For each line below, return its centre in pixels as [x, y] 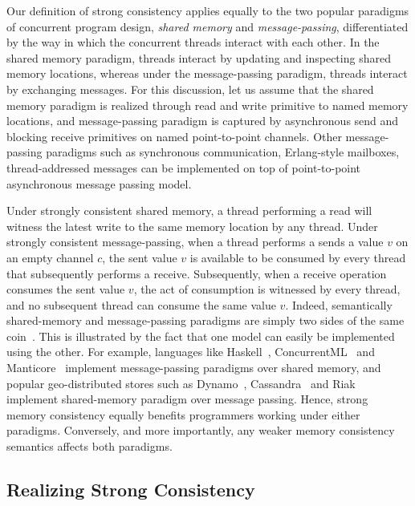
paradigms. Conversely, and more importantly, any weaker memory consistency [201, 430]
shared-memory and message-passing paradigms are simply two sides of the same [205, 320]
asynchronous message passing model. [99, 183]
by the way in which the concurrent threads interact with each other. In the [193, 42]
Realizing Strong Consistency [131, 490]
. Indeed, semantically [339, 304]
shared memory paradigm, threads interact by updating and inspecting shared [199, 57]
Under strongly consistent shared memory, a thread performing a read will [189, 210]
